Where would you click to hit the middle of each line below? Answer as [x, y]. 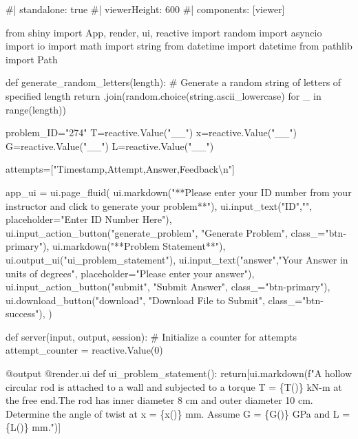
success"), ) [29, 313]
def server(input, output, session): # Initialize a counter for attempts [151, 336]
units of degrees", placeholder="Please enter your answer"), [130, 273]
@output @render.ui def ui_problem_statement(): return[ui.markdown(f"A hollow [179, 373]
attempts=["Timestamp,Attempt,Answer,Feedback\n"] [120, 169]
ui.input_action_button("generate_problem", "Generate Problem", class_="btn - [176, 232]
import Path [32, 59]
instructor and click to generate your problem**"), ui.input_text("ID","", [159, 205]
